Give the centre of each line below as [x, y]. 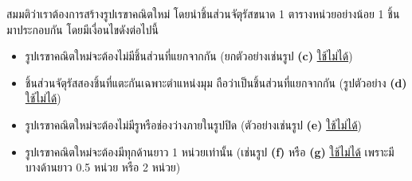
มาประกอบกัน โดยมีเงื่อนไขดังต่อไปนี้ [82, 29]
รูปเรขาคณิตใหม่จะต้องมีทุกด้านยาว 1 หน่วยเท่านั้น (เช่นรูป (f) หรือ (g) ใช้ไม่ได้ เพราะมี [210, 151]
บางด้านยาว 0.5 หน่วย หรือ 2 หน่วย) [103, 167]
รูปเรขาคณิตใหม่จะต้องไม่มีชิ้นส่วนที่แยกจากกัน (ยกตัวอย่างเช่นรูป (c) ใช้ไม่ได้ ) [189, 56]
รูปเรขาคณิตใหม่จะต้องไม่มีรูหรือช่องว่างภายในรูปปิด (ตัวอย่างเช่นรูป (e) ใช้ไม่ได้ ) [194, 124]
